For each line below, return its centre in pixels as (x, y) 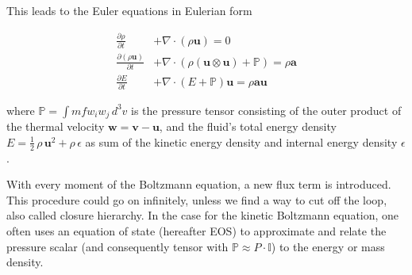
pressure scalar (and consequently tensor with (117, 246)
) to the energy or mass (328, 246)
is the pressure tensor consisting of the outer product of (266, 110)
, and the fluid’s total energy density (248, 126)
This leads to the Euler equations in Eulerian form (129, 10)
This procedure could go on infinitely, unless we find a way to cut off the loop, (197, 199)
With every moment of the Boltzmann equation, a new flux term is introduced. (199, 184)
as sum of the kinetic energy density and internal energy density (241, 141)
